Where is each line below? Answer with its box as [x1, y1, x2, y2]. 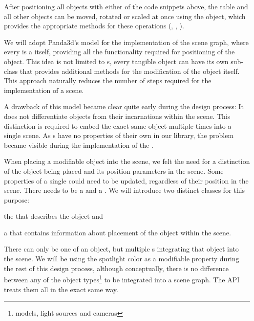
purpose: [4, 194, 29, 205]
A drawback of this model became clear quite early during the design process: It [4, 101, 244, 112]
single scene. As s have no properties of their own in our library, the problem [4, 130, 234, 140]
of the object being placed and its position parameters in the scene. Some [4, 165, 224, 176]
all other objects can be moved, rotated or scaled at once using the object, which [4, 11, 246, 21]
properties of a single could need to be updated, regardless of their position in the [4, 175, 249, 185]
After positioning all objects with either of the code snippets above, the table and [4, 1, 248, 11]
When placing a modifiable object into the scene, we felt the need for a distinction [4, 156, 250, 166]
